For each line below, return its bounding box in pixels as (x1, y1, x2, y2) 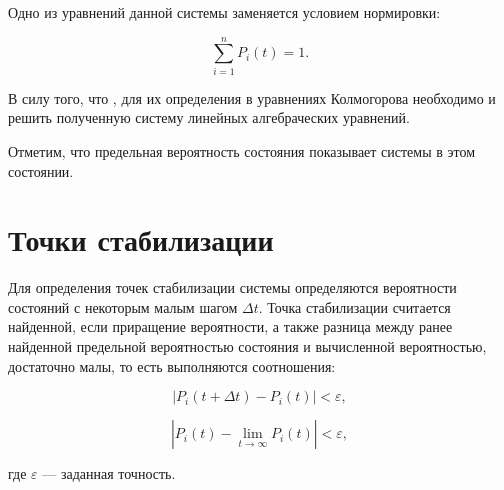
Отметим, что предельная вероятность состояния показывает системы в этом (8, 140, 476, 161)
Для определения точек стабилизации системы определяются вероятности (8, 277, 457, 298)
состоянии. (8, 160, 74, 181)
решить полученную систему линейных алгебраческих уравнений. (8, 107, 410, 128)
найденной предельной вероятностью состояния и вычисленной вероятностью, (8, 336, 487, 356)
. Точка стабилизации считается (258, 296, 451, 317)
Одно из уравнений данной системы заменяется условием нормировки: (8, 2, 441, 22)
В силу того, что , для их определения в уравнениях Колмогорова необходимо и (8, 87, 496, 108)
